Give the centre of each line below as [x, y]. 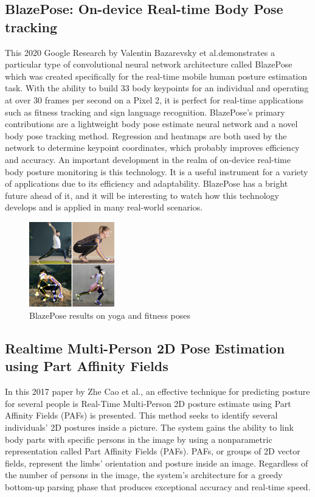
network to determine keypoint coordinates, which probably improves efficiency [152, 148]
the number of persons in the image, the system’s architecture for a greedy [144, 475]
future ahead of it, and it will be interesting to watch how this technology [142, 195]
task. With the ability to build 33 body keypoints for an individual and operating [157, 88]
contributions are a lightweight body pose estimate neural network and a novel [151, 124]
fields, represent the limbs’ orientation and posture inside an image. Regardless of [157, 463]
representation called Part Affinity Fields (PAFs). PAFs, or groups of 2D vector [153, 451]
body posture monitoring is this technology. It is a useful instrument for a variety [157, 171]
